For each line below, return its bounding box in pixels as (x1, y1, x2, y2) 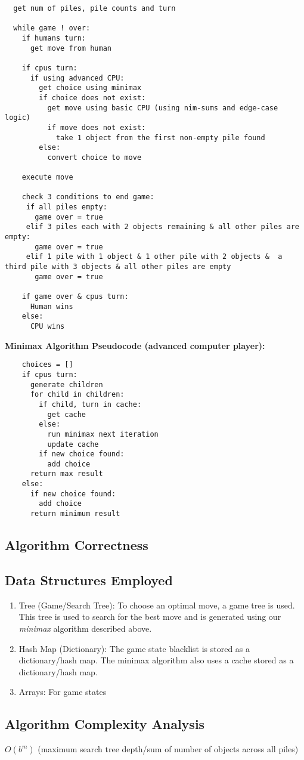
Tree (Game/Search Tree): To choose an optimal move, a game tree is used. (18, 598, 295, 611)
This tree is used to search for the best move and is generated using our (18, 610, 281, 623)
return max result (30, 469, 103, 478)
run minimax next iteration (47, 430, 159, 438)
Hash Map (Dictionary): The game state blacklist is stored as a (18, 642, 250, 654)
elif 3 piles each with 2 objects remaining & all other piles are (26, 223, 299, 231)
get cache (47, 410, 86, 419)
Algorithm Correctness (5, 536, 148, 554)
